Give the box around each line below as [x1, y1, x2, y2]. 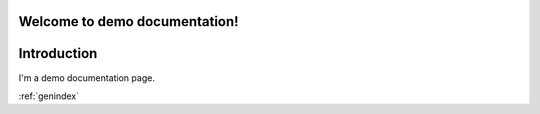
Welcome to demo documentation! [18, 13, 239, 30]
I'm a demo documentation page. [18, 71, 155, 84]
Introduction [18, 45, 98, 62]
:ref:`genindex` [18, 90, 80, 102]
